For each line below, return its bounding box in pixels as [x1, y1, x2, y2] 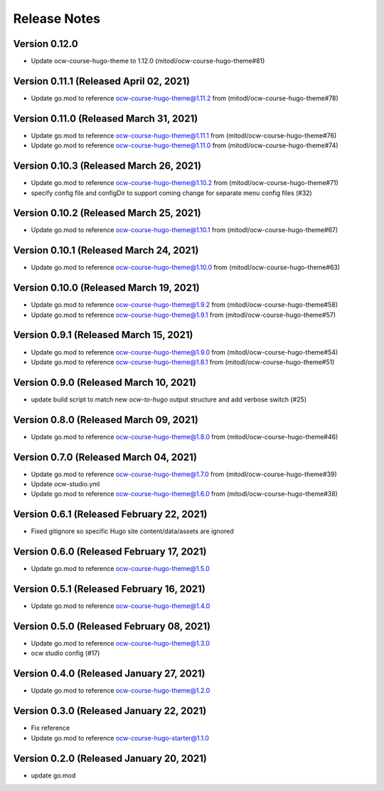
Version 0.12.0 [13, 38, 78, 50]
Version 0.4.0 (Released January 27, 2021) [13, 668, 206, 680]
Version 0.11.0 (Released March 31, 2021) [13, 112, 198, 125]
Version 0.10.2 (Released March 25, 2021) [13, 207, 202, 219]
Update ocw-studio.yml [31, 480, 100, 488]
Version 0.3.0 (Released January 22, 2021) [13, 705, 207, 717]
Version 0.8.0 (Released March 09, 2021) [13, 414, 198, 426]
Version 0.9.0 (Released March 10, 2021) [13, 376, 197, 388]
